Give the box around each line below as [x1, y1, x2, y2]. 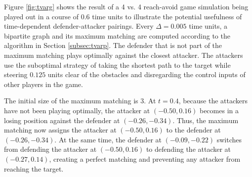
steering [4, 69, 28, 80]
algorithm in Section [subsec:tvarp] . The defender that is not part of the [4, 40, 222, 50]
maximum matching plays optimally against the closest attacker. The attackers [4, 49, 243, 60]
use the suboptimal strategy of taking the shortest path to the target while [4, 59, 231, 70]
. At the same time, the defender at [54, 134, 162, 144]
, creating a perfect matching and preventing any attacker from [49, 153, 241, 164]
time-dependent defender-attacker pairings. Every [4, 21, 154, 31]
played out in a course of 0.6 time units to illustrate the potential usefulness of [4, 11, 242, 21]
